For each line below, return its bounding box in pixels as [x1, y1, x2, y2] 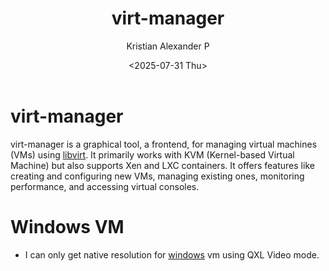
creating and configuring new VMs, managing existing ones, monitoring [10, 170, 305, 182]
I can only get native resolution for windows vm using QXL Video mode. [24, 248, 320, 261]
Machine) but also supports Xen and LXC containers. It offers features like [10, 159, 315, 171]
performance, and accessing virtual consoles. [10, 180, 200, 192]
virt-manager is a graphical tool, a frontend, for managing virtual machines [10, 138, 318, 150]
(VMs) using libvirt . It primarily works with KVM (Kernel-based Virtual [10, 148, 295, 161]
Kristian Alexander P [126, 40, 210, 52]
